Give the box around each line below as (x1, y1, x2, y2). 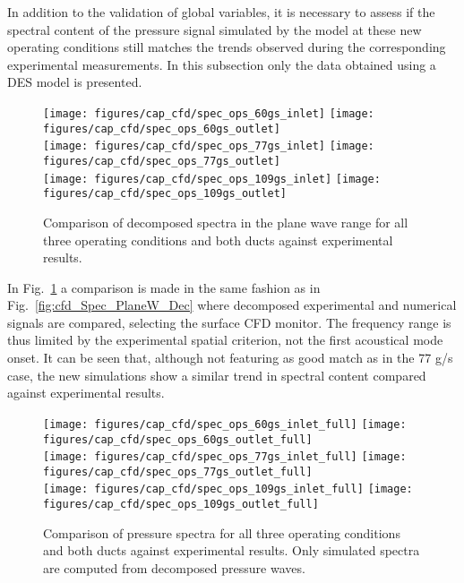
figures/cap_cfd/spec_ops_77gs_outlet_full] (43, 465, 313, 478)
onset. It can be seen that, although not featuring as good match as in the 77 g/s (7, 348, 453, 367)
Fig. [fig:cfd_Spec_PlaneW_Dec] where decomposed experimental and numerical (7, 296, 457, 314)
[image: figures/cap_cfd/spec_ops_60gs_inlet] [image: (43, 107, 374, 120)
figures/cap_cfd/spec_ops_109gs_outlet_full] (43, 498, 319, 511)
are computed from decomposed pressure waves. (43, 558, 305, 577)
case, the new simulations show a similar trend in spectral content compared (7, 365, 426, 384)
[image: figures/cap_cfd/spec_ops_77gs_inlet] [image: (43, 140, 374, 153)
